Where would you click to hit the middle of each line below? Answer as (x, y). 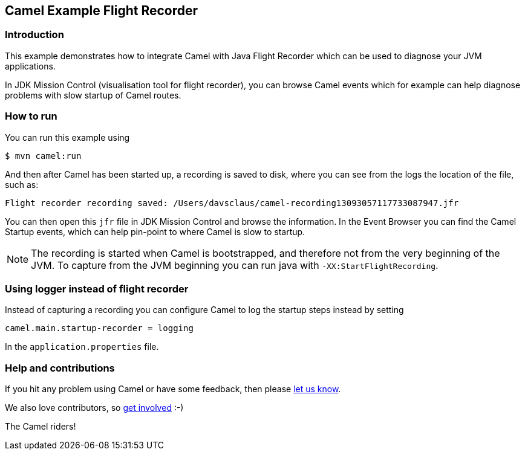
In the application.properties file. (82, 347)
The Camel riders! (41, 427)
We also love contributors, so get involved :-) (94, 408)
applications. (30, 66)
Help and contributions (60, 368)
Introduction (34, 35)
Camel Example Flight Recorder (102, 11)
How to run (31, 116)
